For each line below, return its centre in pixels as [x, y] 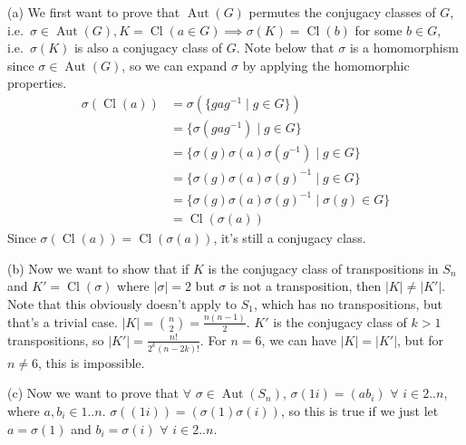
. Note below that [285, 48]
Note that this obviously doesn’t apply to [122, 303]
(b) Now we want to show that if [98, 268]
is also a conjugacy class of [148, 48]
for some [379, 29]
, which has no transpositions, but [348, 303]
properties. [37, 83]
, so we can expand [175, 65]
